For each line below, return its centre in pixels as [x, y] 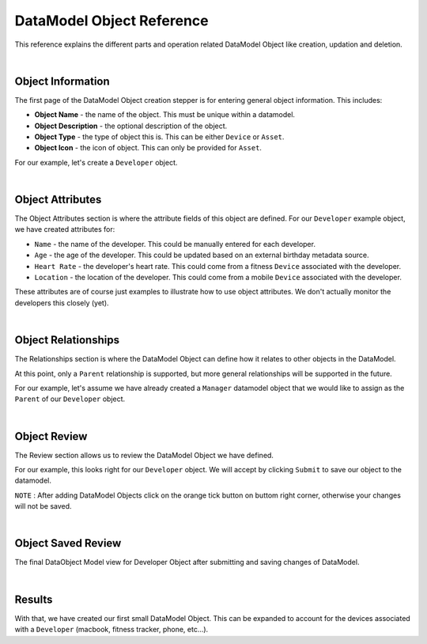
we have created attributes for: [65, 229]
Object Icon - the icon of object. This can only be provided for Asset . [148, 148]
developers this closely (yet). [62, 303]
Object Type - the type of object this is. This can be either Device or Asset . [159, 137]
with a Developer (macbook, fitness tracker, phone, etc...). [111, 630]
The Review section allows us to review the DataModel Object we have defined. [144, 455]
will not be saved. [43, 506]
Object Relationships [67, 340]
